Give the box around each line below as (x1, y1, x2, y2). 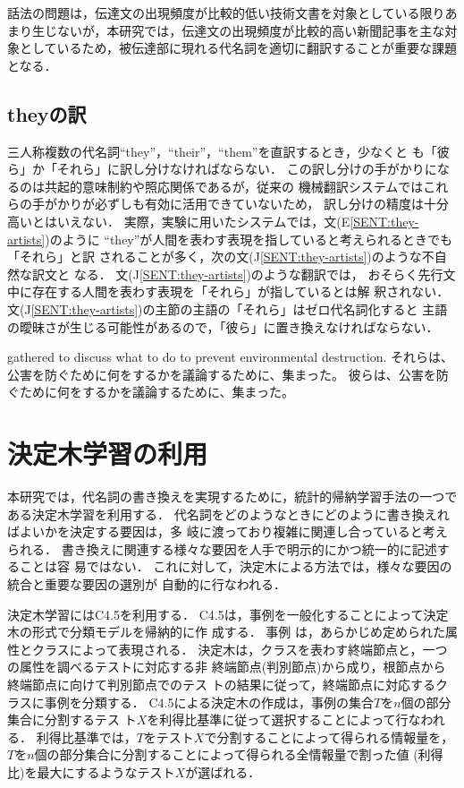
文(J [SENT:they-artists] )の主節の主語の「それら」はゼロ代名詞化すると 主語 (7, 299, 448, 318)
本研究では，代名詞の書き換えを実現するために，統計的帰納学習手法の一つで (7, 487, 458, 506)
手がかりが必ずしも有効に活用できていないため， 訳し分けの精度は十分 (31, 194, 449, 213)
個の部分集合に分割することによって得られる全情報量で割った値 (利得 (34, 745, 443, 764)
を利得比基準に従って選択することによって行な (147, 710, 421, 729)
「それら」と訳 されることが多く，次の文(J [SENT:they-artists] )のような (7, 247, 422, 266)
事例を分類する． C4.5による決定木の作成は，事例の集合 (44, 692, 374, 711)
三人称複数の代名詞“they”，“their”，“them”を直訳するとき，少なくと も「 (7, 141, 437, 160)
